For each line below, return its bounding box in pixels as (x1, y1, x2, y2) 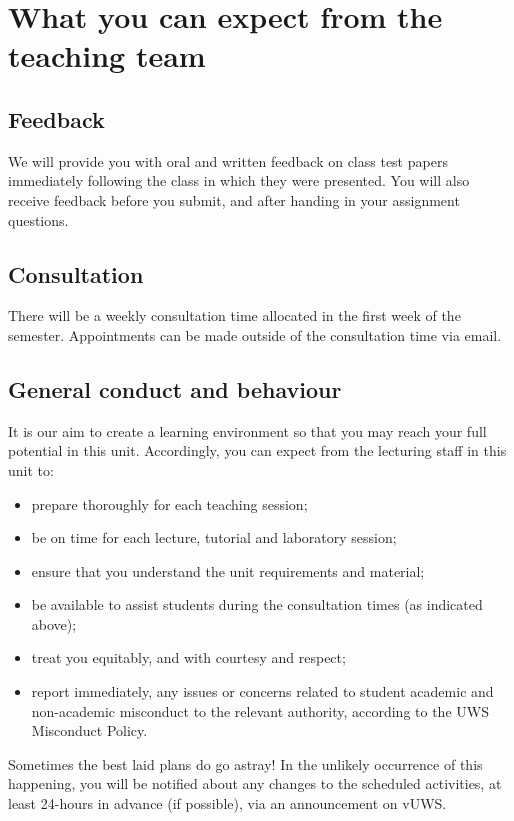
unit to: (8, 459, 54, 480)
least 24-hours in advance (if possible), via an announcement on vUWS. (8, 793, 447, 814)
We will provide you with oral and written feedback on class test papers (8, 150, 448, 171)
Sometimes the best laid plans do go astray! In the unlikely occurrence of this (8, 753, 483, 774)
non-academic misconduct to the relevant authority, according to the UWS (31, 700, 489, 721)
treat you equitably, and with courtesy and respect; (31, 647, 346, 668)
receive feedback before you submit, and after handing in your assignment (8, 189, 460, 210)
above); (31, 613, 77, 634)
